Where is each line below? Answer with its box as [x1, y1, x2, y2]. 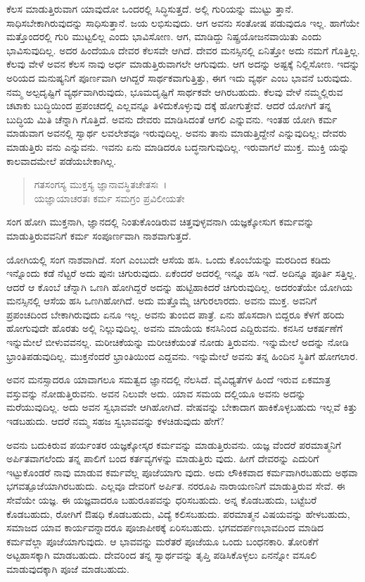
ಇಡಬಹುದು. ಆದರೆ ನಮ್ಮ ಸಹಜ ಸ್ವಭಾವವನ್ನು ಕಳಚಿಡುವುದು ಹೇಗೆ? [6, 414, 224, 428]
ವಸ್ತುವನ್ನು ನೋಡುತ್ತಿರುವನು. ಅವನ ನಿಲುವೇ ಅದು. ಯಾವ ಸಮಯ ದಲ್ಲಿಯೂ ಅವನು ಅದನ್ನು [6, 385, 306, 400]
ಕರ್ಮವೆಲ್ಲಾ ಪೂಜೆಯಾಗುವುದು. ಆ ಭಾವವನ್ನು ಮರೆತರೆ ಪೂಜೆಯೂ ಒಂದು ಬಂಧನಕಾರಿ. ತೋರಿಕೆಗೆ [6, 533, 319, 548]
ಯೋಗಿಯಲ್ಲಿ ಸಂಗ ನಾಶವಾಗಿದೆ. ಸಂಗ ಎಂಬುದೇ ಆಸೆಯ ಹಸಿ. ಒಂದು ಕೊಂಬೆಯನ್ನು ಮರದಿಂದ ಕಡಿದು [6, 252, 331, 266]
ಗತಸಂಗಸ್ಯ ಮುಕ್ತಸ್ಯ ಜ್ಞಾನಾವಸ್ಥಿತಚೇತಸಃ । [34, 177, 167, 192]
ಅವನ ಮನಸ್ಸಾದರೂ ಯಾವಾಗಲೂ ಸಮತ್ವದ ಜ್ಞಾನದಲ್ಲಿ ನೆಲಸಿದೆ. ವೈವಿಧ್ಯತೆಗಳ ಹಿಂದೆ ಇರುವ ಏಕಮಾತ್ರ [6, 372, 331, 387]
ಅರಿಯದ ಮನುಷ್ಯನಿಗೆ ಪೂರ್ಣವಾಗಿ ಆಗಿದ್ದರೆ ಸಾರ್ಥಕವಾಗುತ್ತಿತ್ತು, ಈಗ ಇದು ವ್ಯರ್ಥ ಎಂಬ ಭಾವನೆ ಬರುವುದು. [6, 70, 352, 85]
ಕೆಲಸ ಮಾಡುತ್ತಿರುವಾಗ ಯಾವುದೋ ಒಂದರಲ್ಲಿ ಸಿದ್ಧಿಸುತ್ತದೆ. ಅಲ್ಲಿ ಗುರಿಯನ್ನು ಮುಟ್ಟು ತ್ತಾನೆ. [6, 1, 294, 16]
